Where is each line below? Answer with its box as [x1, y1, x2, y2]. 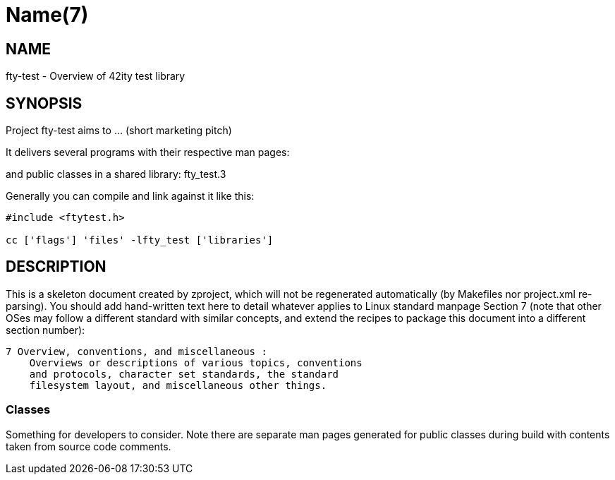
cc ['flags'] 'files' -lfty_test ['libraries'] [6, 234, 274, 246]
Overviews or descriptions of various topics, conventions [29, 356, 363, 368]
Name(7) [6, 3, 89, 27]
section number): [6, 323, 85, 336]
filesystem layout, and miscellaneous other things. [29, 379, 327, 391]
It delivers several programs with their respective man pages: [6, 146, 290, 159]
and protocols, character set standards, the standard [29, 368, 339, 380]
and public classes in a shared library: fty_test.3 [6, 168, 226, 181]
